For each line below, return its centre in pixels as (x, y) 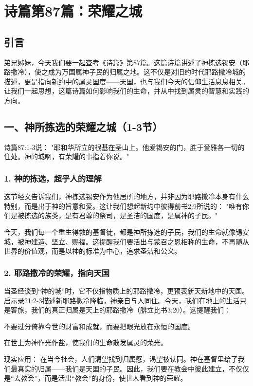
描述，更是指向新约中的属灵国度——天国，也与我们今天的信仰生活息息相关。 (126, 81)
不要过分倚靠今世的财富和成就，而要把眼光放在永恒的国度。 (99, 326)
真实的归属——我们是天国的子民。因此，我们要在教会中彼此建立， (123, 368)
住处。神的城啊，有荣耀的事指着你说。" (67, 156)
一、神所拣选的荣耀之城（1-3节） (83, 126)
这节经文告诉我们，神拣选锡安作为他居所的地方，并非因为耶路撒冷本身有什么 (126, 196)
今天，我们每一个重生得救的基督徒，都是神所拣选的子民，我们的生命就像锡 (123, 231)
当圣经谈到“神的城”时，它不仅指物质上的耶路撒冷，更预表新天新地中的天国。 (126, 290)
